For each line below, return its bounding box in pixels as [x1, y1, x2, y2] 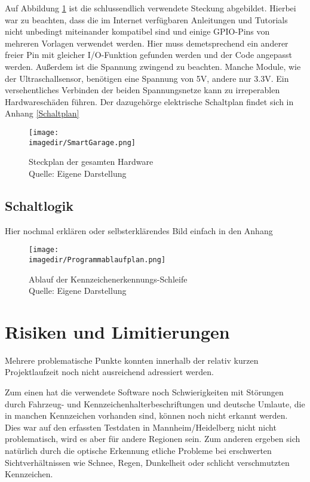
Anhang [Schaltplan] [5, 107, 79, 119]
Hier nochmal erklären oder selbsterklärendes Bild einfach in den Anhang [5, 224, 273, 237]
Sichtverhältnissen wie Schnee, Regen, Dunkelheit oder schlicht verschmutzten [5, 456, 290, 468]
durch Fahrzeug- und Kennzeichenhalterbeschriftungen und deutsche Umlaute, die [5, 397, 305, 410]
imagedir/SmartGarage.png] [29, 138, 136, 147]
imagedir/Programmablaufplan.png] [29, 255, 166, 264]
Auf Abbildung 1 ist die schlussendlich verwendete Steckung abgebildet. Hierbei [5, 2, 296, 14]
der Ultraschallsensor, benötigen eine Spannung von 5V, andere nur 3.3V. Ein [5, 72, 289, 84]
